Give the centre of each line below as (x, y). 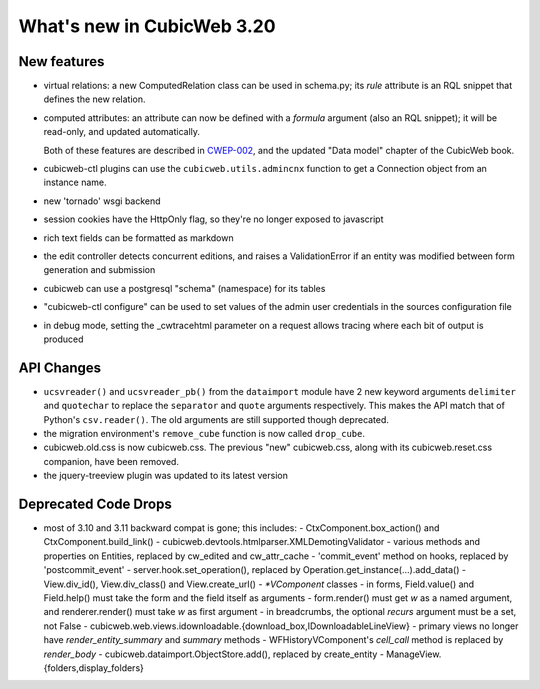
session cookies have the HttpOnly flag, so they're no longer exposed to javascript (213, 219)
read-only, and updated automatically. (121, 132)
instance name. (75, 182)
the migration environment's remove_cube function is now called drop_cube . (204, 433)
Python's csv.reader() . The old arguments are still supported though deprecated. (216, 419)
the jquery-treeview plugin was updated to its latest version (166, 476)
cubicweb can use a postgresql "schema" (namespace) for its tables (184, 288)
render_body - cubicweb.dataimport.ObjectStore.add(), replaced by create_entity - (214, 654)
